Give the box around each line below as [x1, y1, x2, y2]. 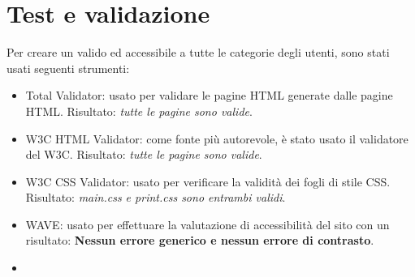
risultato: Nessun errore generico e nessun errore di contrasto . [25, 232, 374, 249]
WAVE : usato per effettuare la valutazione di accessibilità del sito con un [25, 215, 390, 232]
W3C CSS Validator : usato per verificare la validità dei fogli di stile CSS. [25, 173, 391, 190]
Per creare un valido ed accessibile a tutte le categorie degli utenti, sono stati [6, 44, 390, 61]
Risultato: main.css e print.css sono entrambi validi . [25, 189, 286, 206]
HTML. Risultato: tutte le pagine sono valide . [25, 102, 253, 119]
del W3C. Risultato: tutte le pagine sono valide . [25, 146, 262, 163]
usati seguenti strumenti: [6, 59, 130, 76]
